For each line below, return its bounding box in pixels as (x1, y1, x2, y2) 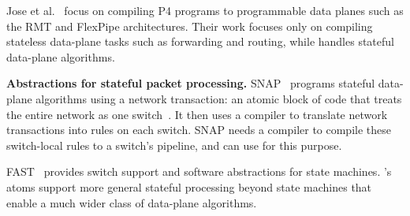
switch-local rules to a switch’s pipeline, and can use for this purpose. (6, 136, 342, 153)
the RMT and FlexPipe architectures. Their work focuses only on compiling (6, 17, 373, 34)
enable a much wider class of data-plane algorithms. (6, 194, 257, 210)
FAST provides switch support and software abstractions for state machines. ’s (6, 163, 392, 180)
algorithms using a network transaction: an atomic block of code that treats (35, 90, 402, 106)
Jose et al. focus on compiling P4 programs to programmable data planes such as (6, 2, 404, 18)
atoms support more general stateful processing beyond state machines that (6, 178, 372, 195)
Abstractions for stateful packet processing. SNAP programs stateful (6, 75, 375, 91)
